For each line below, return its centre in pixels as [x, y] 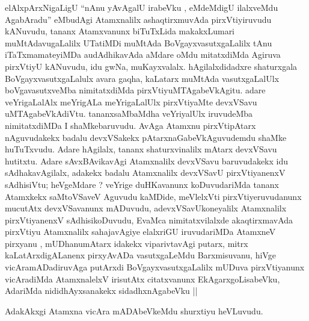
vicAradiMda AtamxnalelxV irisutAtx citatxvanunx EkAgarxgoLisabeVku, [142, 279]
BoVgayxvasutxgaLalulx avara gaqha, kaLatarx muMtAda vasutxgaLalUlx [142, 78]
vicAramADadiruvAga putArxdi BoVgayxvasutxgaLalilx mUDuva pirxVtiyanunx [155, 267]
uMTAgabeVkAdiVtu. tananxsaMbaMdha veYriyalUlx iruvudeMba [129, 114]
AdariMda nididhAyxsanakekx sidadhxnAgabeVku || [101, 291]
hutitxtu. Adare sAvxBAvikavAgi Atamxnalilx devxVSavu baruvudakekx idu [146, 160]
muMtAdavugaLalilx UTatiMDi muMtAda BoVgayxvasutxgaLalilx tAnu [139, 42]
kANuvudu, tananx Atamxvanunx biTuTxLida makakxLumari [120, 31]
